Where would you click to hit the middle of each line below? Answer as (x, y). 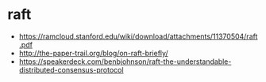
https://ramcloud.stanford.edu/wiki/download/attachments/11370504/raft (138, 36)
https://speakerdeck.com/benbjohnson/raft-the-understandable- (125, 61)
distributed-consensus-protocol (71, 69)
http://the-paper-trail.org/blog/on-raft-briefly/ (93, 53)
